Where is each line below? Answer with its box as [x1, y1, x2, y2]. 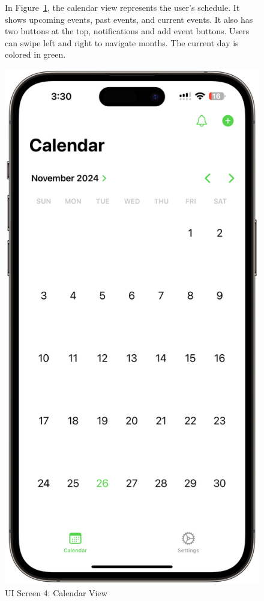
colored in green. [5, 48, 66, 61]
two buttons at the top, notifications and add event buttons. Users [5, 25, 250, 37]
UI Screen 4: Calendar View [5, 586, 107, 599]
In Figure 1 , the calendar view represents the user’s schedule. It [5, 1, 240, 13]
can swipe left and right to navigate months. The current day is [5, 36, 239, 49]
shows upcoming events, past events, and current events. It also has [5, 13, 253, 25]
